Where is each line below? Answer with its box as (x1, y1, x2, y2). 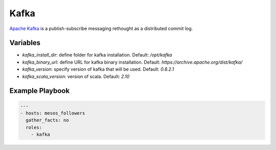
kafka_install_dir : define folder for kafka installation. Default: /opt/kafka (22, 52, 172, 58)
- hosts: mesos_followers (20, 110, 85, 116)
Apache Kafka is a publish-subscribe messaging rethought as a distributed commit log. (9, 25, 193, 32)
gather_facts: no (26, 117, 69, 123)
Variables (9, 39, 41, 47)
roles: (26, 125, 42, 130)
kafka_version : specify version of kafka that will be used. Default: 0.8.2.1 (22, 66, 174, 72)
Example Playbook (9, 86, 70, 95)
